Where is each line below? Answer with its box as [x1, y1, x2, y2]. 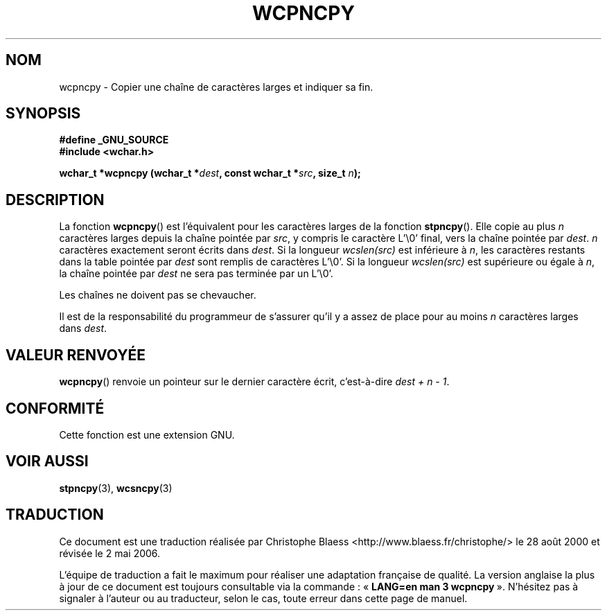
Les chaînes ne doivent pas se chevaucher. [59, 289, 256, 301]
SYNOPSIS [6, 105, 81, 123]
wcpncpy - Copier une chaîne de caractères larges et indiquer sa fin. [59, 80, 373, 93]
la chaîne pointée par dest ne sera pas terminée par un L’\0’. [59, 267, 333, 280]
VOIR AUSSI [6, 452, 89, 470]
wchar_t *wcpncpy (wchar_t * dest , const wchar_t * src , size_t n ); [59, 167, 361, 179]
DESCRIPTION [6, 191, 105, 209]
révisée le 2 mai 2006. [59, 547, 161, 559]
